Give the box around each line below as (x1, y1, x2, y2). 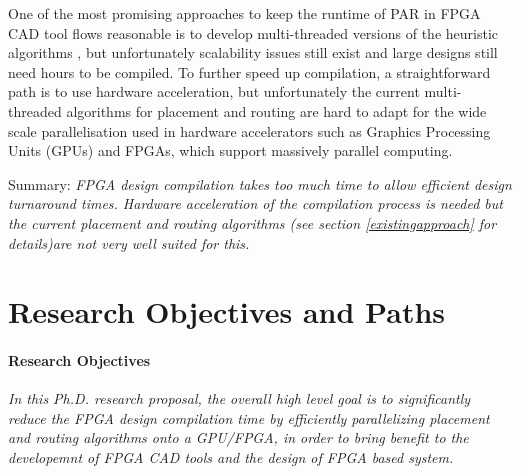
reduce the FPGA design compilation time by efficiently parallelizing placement (8, 407, 490, 428)
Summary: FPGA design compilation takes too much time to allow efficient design (8, 173, 512, 194)
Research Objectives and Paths (8, 291, 445, 332)
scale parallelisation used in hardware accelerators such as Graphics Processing (8, 120, 491, 141)
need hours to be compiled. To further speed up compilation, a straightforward (8, 61, 491, 82)
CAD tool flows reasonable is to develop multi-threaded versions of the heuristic (8, 22, 499, 43)
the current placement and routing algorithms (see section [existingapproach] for (8, 212, 497, 233)
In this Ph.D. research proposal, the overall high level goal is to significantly (8, 388, 471, 409)
